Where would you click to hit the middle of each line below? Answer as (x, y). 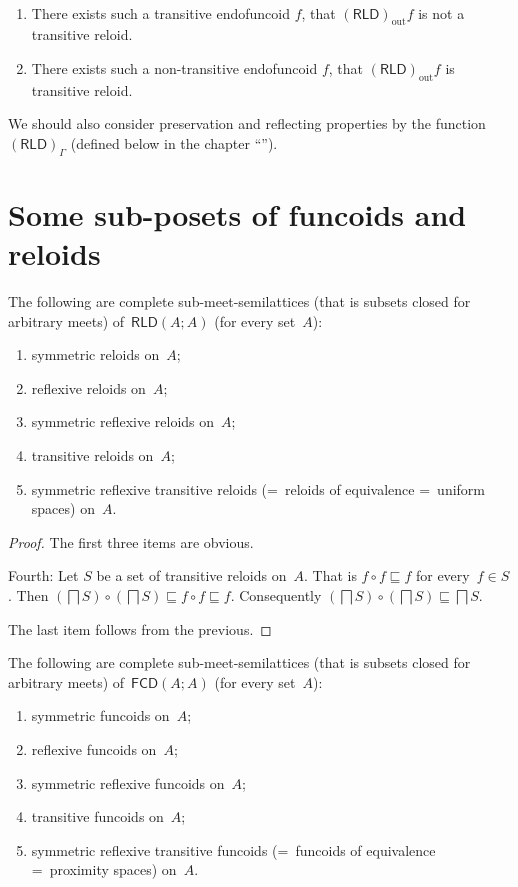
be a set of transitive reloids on (191, 575)
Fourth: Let (43, 575)
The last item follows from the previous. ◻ (140, 628)
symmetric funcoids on (100, 715)
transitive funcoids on (97, 816)
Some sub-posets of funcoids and (237, 213)
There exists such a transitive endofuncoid (161, 12)
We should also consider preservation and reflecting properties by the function (247, 123)
